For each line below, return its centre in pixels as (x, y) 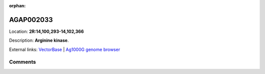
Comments (23, 62)
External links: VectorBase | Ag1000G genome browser (65, 49)
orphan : (17, 6)
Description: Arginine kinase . (39, 40)
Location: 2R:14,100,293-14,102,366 (47, 31)
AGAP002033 (31, 20)
